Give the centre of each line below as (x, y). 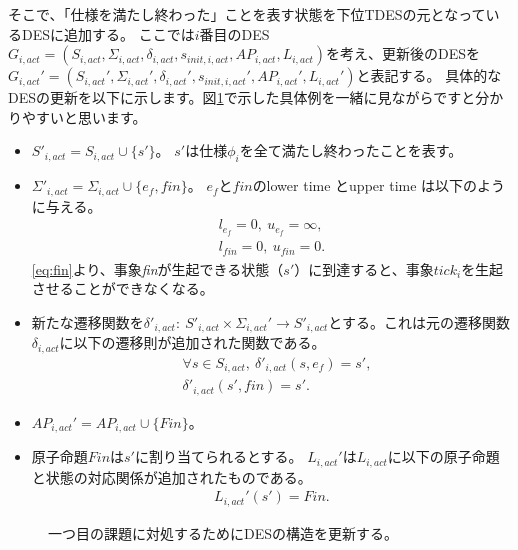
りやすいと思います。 (77, 116)
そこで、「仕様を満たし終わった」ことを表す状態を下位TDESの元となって (247, 14)
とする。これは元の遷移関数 (419, 321)
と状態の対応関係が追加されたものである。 (171, 476)
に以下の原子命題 (443, 456)
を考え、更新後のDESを (402, 53)
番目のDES (234, 33)
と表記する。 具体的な (429, 75)
